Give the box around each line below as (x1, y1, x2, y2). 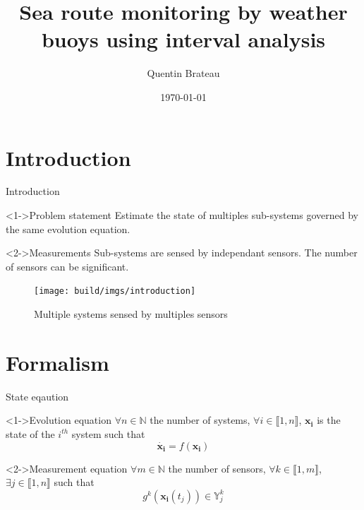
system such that (71, 426, 145, 441)
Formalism (6, 348, 109, 376)
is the (317, 413, 341, 427)
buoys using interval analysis (41, 25, 326, 54)
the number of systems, (150, 413, 250, 427)
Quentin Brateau (147, 66, 220, 81)
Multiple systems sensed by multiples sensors (34, 307, 228, 321)
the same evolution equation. (6, 221, 131, 236)
